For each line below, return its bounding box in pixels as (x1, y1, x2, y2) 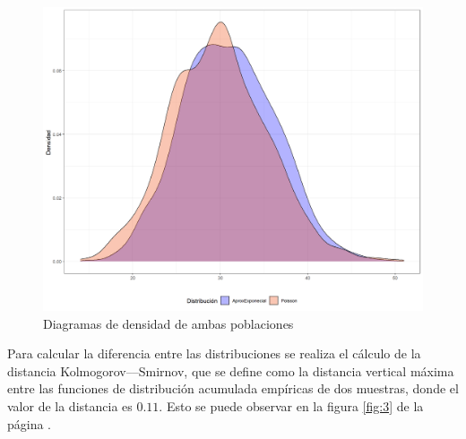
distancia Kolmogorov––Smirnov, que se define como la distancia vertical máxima (7, 361, 454, 380)
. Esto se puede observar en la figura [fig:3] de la (159, 397, 424, 416)
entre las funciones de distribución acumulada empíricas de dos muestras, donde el (7, 379, 459, 398)
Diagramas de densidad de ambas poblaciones (43, 314, 294, 332)
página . (7, 414, 52, 433)
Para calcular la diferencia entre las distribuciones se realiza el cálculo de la (7, 344, 421, 363)
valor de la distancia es (7, 397, 133, 416)
